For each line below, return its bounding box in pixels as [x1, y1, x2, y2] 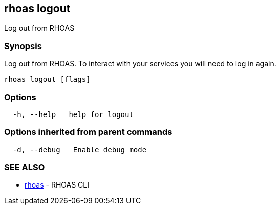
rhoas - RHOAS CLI [25, 180, 89, 190]
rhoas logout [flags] [4, 75, 91, 84]
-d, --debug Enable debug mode [12, 145, 147, 154]
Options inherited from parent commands [4, 127, 173, 137]
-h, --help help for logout [12, 110, 134, 119]
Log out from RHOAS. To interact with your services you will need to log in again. [4, 59, 276, 68]
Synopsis [4, 40, 42, 51]
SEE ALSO [4, 162, 45, 173]
